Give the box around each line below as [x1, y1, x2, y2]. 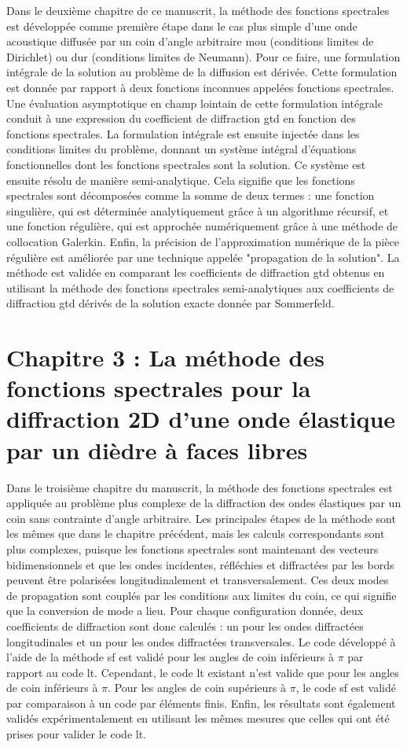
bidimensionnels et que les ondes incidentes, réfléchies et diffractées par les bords [6, 556, 394, 572]
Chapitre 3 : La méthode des [6, 341, 324, 373]
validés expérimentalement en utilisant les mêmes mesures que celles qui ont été [6, 710, 390, 727]
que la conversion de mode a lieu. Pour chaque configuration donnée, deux [6, 602, 364, 619]
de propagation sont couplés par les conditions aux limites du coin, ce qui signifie [6, 587, 397, 603]
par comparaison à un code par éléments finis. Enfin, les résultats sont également [6, 694, 396, 711]
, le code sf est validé [295, 679, 397, 696]
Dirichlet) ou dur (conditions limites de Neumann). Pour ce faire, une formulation [6, 48, 401, 64]
